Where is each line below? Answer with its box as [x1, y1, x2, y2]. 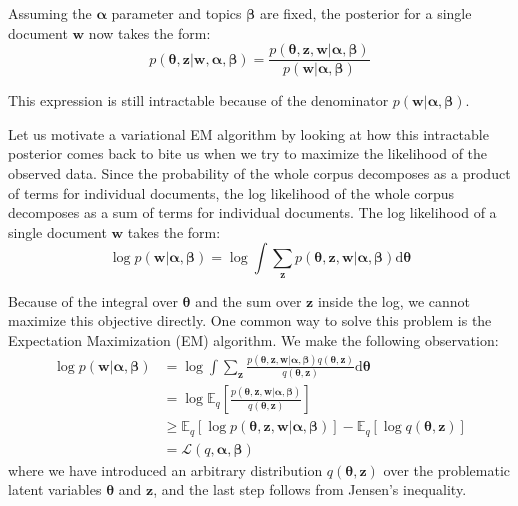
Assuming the [8, 3, 92, 23]
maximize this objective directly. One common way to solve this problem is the [8, 310, 492, 331]
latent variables [8, 479, 102, 500]
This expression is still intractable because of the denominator [8, 90, 389, 111]
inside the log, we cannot [317, 290, 471, 311]
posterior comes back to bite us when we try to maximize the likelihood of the [8, 143, 488, 164]
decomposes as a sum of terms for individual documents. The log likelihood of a [8, 202, 497, 223]
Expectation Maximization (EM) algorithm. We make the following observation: [8, 329, 499, 350]
